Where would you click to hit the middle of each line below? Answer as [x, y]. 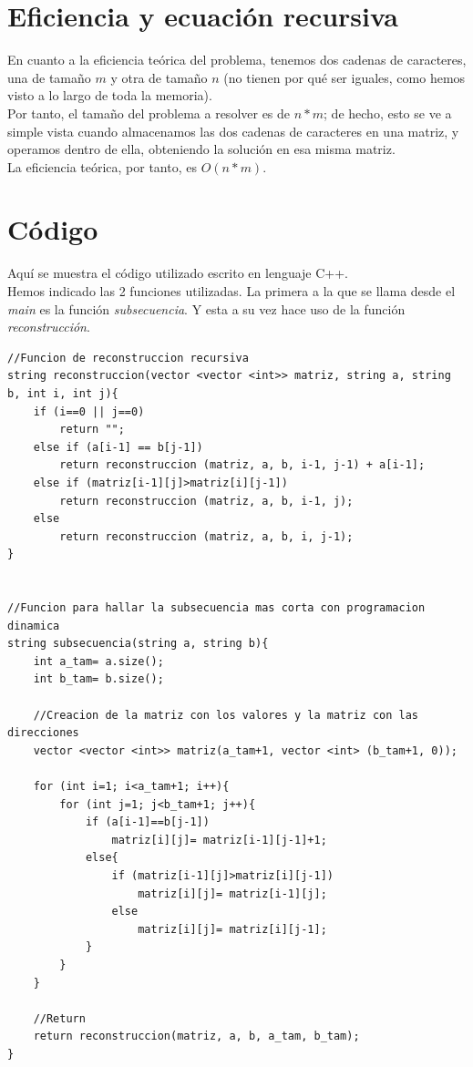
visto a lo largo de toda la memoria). [110, 95]
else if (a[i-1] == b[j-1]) [118, 447]
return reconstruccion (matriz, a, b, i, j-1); [206, 536]
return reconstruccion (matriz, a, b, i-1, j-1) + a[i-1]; [242, 465]
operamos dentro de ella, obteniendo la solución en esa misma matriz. [201, 149]
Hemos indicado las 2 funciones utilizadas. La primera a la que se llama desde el [231, 291]
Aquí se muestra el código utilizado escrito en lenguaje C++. [178, 273]
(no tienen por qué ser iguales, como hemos [344, 77]
